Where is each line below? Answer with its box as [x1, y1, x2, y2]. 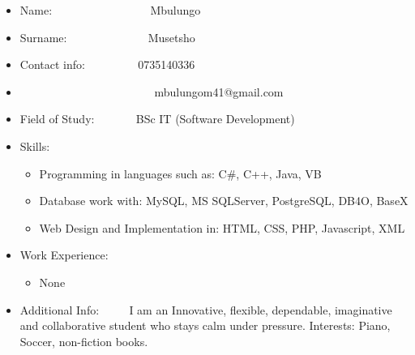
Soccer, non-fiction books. [19, 332, 148, 349]
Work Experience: [19, 246, 109, 263]
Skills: [19, 137, 50, 154]
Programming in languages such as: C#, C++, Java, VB [39, 165, 322, 182]
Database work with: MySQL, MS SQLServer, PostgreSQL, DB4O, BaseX [39, 192, 409, 209]
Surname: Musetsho [19, 28, 195, 45]
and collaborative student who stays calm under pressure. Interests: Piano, [19, 317, 391, 334]
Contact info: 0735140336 [19, 56, 195, 73]
